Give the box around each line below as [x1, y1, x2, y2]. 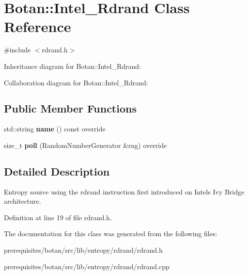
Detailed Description [4, 163, 110, 178]
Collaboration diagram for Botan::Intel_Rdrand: [4, 77, 148, 87]
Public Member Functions [4, 101, 137, 116]
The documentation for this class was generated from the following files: [4, 228, 217, 239]
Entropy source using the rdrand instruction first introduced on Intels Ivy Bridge [4, 186, 245, 196]
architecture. [4, 196, 41, 206]
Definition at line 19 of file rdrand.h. [4, 212, 112, 222]
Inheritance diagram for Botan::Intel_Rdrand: [4, 61, 141, 71]
